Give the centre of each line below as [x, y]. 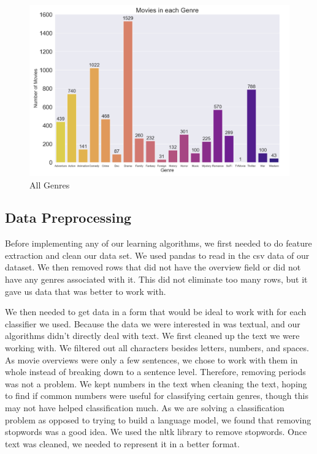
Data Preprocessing [68, 218]
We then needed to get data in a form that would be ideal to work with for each [156, 312]
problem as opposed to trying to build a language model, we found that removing [158, 419]
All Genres [50, 184]
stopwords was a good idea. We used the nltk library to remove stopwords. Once [156, 432]
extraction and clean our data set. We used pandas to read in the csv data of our [157, 255]
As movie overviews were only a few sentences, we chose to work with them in [151, 359]
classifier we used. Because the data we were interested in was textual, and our [153, 323]
